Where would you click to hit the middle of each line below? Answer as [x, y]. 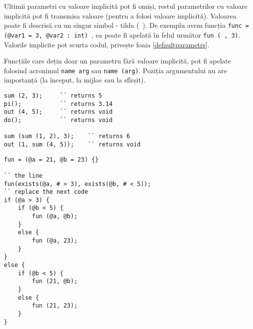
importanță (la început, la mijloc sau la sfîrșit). [75, 80]
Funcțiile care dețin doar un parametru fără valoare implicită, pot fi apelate [118, 61]
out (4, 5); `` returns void [58, 112]
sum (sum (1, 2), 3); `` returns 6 [67, 136]
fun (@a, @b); [55, 216]
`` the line [23, 175]
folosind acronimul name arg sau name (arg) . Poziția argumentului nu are [115, 70]
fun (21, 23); [55, 306]
